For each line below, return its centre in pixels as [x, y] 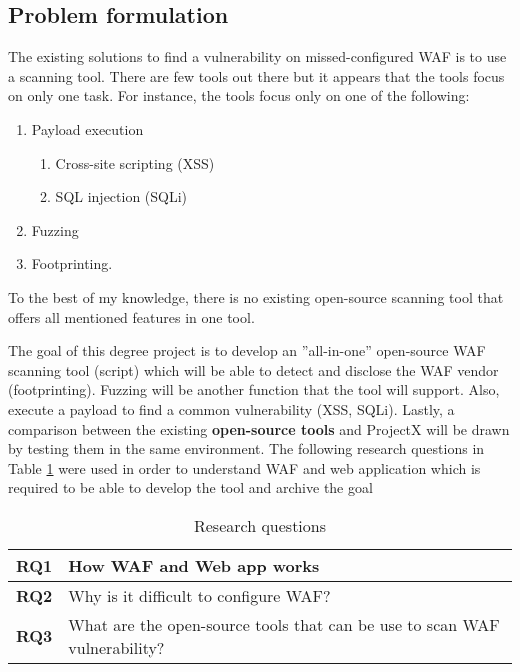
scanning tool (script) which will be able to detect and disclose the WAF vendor [253, 369]
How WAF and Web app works [194, 565]
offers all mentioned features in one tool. [131, 316]
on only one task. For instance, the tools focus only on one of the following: [239, 95]
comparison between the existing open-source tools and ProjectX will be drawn [259, 428]
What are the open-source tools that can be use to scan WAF [284, 624]
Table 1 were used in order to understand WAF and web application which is [244, 467]
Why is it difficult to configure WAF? [199, 595]
